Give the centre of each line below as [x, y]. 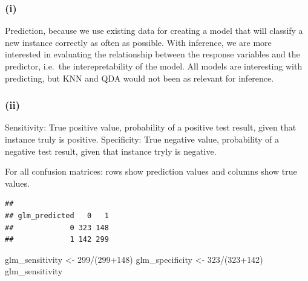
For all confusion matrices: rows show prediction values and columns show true [151, 171]
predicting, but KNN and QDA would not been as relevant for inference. [139, 78]
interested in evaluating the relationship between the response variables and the [152, 54]
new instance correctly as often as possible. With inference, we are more [138, 42]
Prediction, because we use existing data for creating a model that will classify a [154, 31]
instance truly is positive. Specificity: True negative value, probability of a [142, 139]
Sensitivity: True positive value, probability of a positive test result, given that [151, 127]
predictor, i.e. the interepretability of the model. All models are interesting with [154, 66]
